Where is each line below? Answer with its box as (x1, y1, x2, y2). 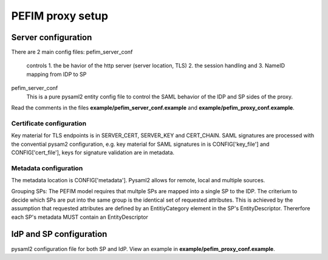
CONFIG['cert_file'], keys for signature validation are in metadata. (11, 149, 175, 156)
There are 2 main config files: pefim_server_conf (11, 49, 133, 56)
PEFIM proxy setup (11, 9, 109, 22)
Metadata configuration (11, 164, 83, 173)
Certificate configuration (11, 119, 87, 128)
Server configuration (11, 32, 92, 43)
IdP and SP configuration (11, 229, 108, 239)
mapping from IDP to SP (26, 70, 87, 78)
